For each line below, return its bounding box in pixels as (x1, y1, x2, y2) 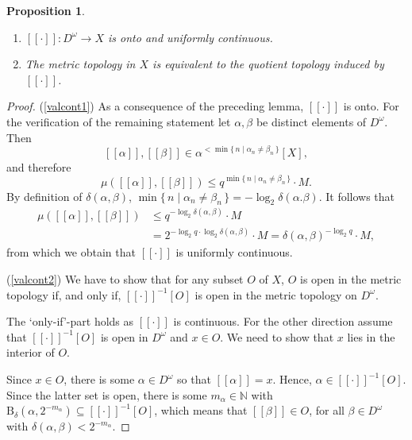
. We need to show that (220, 328, 334, 345)
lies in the (347, 328, 395, 345)
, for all (309, 402, 345, 419)
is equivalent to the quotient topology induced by (152, 56, 384, 72)
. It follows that (318, 187, 395, 204)
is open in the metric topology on (194, 286, 357, 303)
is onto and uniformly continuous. (108, 29, 273, 45)
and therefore (6, 158, 71, 175)
